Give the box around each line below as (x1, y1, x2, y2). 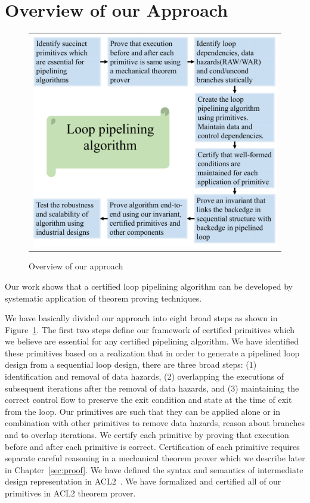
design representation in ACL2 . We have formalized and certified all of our (5, 475, 281, 488)
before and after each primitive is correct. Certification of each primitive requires (5, 440, 300, 452)
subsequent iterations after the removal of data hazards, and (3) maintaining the (5, 381, 299, 394)
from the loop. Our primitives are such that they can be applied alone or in (5, 405, 280, 417)
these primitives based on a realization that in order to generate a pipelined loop (5, 346, 300, 359)
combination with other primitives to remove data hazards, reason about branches (5, 417, 305, 429)
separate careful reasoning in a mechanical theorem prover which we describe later (5, 452, 305, 464)
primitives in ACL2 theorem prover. (5, 487, 136, 499)
